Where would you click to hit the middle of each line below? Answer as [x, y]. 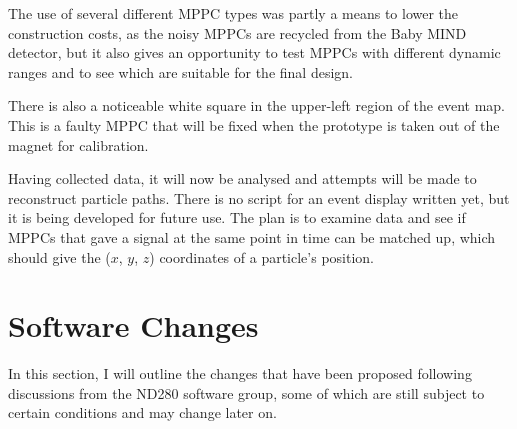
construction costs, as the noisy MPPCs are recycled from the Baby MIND [237, 32]
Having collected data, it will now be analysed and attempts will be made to [242, 178]
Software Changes [133, 325]
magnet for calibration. [78, 144]
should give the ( [59, 256]
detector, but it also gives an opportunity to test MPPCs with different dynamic [254, 52]
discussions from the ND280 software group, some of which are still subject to [246, 392]
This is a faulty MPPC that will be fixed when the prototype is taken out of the [254, 124]
